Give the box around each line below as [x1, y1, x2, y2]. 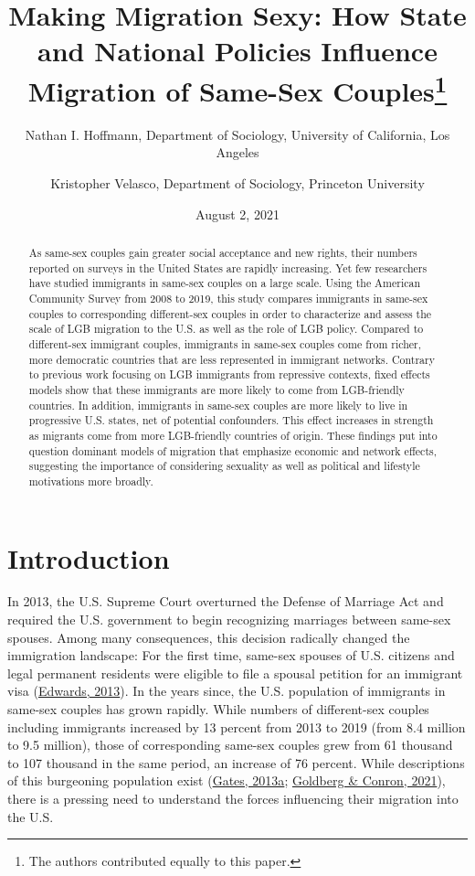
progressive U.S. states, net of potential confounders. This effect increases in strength [28, 412, 434, 428]
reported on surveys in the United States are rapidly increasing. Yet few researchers [28, 260, 427, 275]
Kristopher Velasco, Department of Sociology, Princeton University [50, 174, 425, 193]
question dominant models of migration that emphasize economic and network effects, [28, 443, 437, 458]
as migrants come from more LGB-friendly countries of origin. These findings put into [28, 427, 438, 443]
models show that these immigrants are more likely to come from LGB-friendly [28, 381, 405, 397]
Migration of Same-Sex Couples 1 [27, 68, 448, 109]
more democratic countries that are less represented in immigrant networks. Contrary [28, 351, 436, 367]
